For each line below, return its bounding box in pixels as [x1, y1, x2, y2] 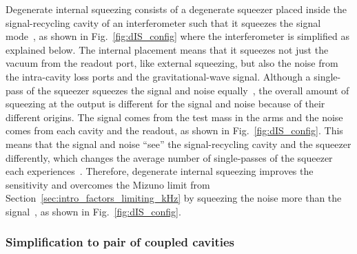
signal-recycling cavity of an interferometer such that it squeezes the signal [6, 15, 321, 30]
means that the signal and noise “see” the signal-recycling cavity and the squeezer [6, 136, 351, 151]
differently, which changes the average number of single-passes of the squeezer [6, 150, 333, 165]
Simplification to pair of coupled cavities [6, 233, 235, 251]
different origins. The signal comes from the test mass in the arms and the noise [6, 109, 343, 124]
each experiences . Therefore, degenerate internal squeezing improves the [6, 164, 314, 178]
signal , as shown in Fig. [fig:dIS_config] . [6, 204, 181, 218]
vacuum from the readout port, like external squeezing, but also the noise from [6, 56, 338, 70]
